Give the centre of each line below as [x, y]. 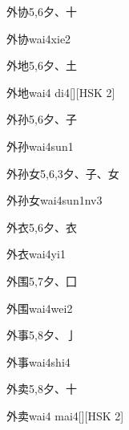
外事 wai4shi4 [38, 361]
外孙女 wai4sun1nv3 [54, 200]
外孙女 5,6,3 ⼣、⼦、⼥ [63, 173]
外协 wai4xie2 [39, 38]
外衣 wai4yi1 [36, 254]
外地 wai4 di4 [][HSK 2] [61, 92]
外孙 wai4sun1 [40, 146]
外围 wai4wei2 [40, 308]
